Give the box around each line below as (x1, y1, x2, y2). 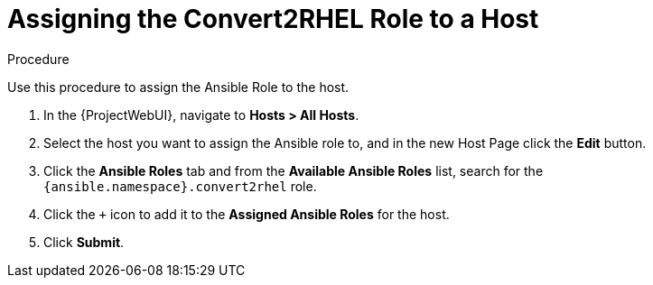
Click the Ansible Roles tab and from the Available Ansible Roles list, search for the (43, 162, 544, 179)
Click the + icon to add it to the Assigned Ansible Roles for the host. (43, 206, 450, 222)
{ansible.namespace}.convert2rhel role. (43, 178, 317, 194)
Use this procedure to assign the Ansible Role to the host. (7, 78, 350, 95)
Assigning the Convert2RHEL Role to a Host (7, 4, 539, 34)
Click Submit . (43, 234, 125, 250)
